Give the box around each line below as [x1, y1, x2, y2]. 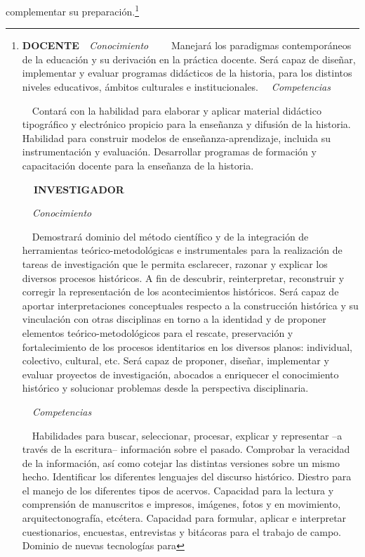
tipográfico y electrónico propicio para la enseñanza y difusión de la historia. [22, 117, 351, 132]
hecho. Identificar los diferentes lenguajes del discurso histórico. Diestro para [22, 469, 352, 484]
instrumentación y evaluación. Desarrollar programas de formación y [22, 144, 317, 159]
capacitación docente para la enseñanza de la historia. [22, 158, 254, 172]
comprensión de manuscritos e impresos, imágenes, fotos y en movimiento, [22, 497, 341, 511]
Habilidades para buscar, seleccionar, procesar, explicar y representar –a [32, 428, 343, 442]
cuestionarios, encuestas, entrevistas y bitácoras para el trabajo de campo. [22, 524, 341, 539]
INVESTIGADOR [33, 181, 124, 196]
